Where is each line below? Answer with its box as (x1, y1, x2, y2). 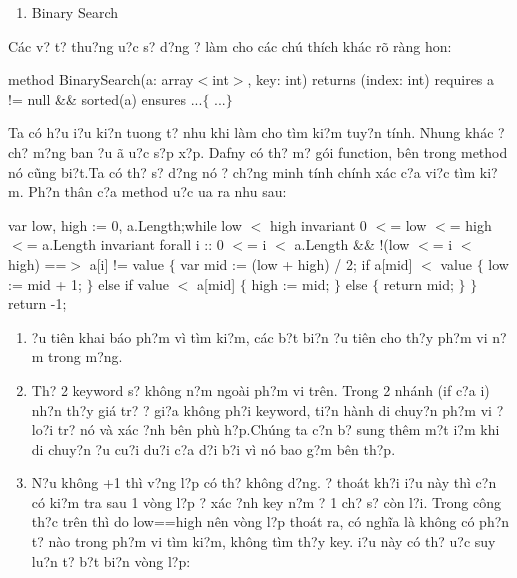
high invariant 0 (269, 214, 367, 235)
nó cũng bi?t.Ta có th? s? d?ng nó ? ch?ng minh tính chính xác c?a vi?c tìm (8, 161, 476, 182)
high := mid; (251, 273, 330, 294)
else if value (98, 273, 170, 294)
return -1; (8, 293, 67, 314)
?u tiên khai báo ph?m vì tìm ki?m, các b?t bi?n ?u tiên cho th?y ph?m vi (31, 326, 488, 347)
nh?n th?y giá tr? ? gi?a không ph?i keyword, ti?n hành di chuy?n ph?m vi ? (31, 399, 504, 420)
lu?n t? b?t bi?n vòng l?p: (31, 550, 191, 571)
